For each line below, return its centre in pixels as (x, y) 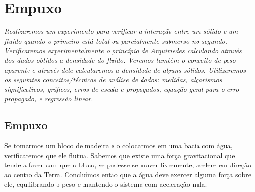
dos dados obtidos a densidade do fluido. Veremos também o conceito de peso (120, 60)
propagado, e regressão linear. (49, 98)
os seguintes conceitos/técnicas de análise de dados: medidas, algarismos (113, 79)
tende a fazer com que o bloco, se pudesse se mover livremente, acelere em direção (128, 165)
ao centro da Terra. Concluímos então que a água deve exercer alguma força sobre (128, 174)
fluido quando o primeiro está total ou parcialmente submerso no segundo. (116, 41)
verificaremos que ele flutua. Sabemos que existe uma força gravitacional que (120, 155)
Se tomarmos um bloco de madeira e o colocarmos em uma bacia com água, (119, 146)
